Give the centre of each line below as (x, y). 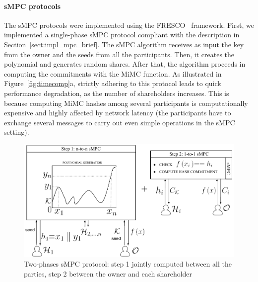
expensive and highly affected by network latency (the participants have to (118, 113)
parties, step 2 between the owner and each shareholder (108, 273)
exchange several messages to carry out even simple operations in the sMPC (120, 122)
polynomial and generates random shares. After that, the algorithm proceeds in (125, 64)
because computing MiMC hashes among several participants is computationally (126, 103)
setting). (17, 132)
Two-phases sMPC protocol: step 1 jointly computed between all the (128, 264)
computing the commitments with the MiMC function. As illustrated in (113, 73)
